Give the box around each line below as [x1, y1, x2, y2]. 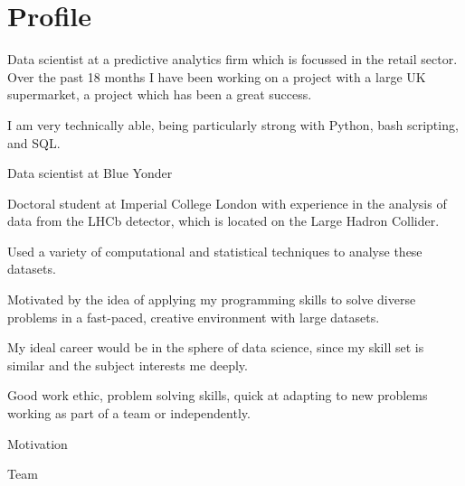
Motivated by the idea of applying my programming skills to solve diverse [7, 290, 416, 309]
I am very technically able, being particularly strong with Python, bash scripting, [7, 115, 459, 134]
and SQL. [7, 133, 61, 152]
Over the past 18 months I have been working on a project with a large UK [7, 67, 426, 86]
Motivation [7, 434, 68, 453]
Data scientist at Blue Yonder [7, 164, 173, 182]
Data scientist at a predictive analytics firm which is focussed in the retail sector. [7, 50, 458, 69]
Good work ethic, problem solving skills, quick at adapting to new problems [7, 386, 428, 405]
